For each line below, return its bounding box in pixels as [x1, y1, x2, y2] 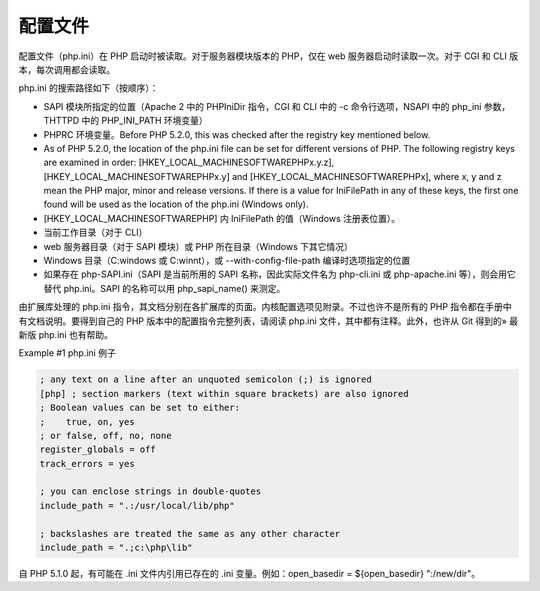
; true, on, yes [39, 416, 135, 427]
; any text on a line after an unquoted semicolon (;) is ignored [39, 374, 372, 385]
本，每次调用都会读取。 [18, 63, 115, 75]
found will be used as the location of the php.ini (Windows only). [43, 198, 309, 210]
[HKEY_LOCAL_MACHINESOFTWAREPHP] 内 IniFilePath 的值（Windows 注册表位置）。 [43, 212, 401, 224]
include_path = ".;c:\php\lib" [39, 542, 194, 554]
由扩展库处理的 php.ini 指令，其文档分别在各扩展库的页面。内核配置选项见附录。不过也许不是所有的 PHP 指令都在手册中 [18, 301, 512, 313]
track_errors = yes [39, 458, 135, 469]
